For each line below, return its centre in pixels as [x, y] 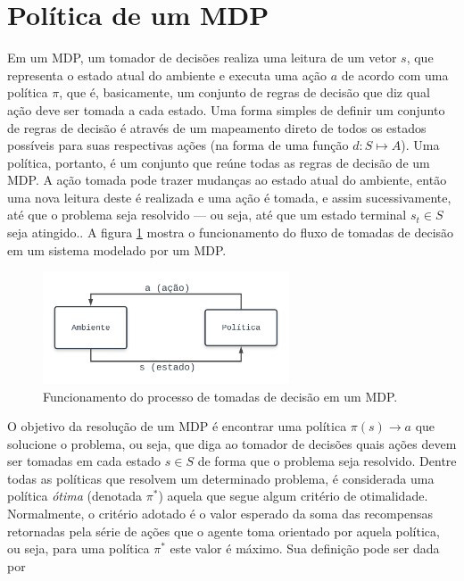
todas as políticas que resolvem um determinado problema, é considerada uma [221, 478]
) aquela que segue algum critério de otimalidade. [293, 496]
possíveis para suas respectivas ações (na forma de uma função [178, 145]
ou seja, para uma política [79, 548]
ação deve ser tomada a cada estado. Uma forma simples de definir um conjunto [226, 109]
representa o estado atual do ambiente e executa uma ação [167, 75]
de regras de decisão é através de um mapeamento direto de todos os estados [217, 127]
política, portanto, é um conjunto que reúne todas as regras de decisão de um [219, 162]
